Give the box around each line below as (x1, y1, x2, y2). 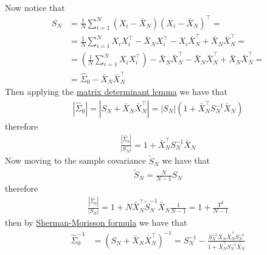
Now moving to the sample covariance (5, 154, 146, 167)
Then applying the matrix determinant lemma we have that (5, 85, 228, 98)
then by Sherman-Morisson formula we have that (5, 216, 187, 229)
